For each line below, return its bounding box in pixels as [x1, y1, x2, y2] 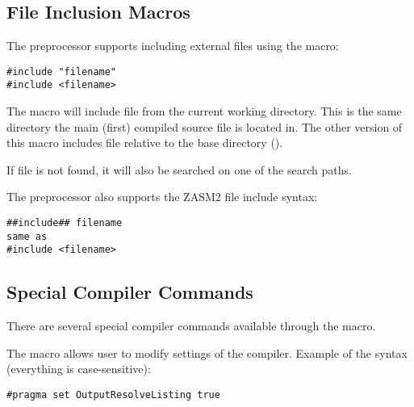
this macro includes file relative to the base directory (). [6, 134, 283, 151]
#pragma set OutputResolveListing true [6, 389, 220, 401]
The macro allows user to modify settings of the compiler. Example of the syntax [6, 344, 408, 361]
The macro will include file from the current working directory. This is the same [6, 103, 402, 120]
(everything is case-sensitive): [6, 360, 151, 377]
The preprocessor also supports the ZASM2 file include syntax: [6, 188, 318, 205]
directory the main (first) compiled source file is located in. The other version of [6, 118, 403, 135]
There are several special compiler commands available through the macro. [6, 317, 376, 334]
